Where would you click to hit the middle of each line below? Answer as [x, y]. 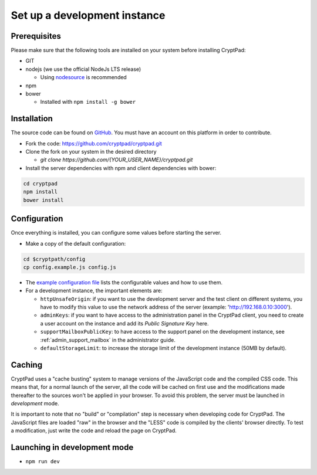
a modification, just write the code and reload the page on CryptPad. [94, 430]
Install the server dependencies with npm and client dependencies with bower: [121, 168]
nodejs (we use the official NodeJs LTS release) [83, 69]
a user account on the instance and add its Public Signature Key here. [124, 323]
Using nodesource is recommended [84, 77]
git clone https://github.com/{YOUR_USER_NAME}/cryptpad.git [117, 160]
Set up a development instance [88, 15]
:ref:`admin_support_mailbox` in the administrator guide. [108, 340]
